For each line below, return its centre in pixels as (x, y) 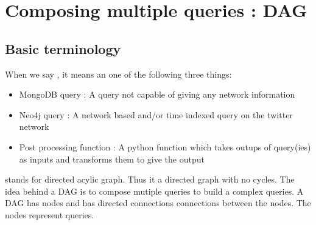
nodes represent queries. (50, 214)
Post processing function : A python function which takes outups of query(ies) (165, 146)
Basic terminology (63, 48)
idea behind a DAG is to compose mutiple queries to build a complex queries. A (154, 191)
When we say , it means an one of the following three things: (118, 74)
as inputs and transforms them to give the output (112, 159)
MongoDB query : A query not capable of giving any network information (157, 94)
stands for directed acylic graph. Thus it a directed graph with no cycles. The (150, 179)
